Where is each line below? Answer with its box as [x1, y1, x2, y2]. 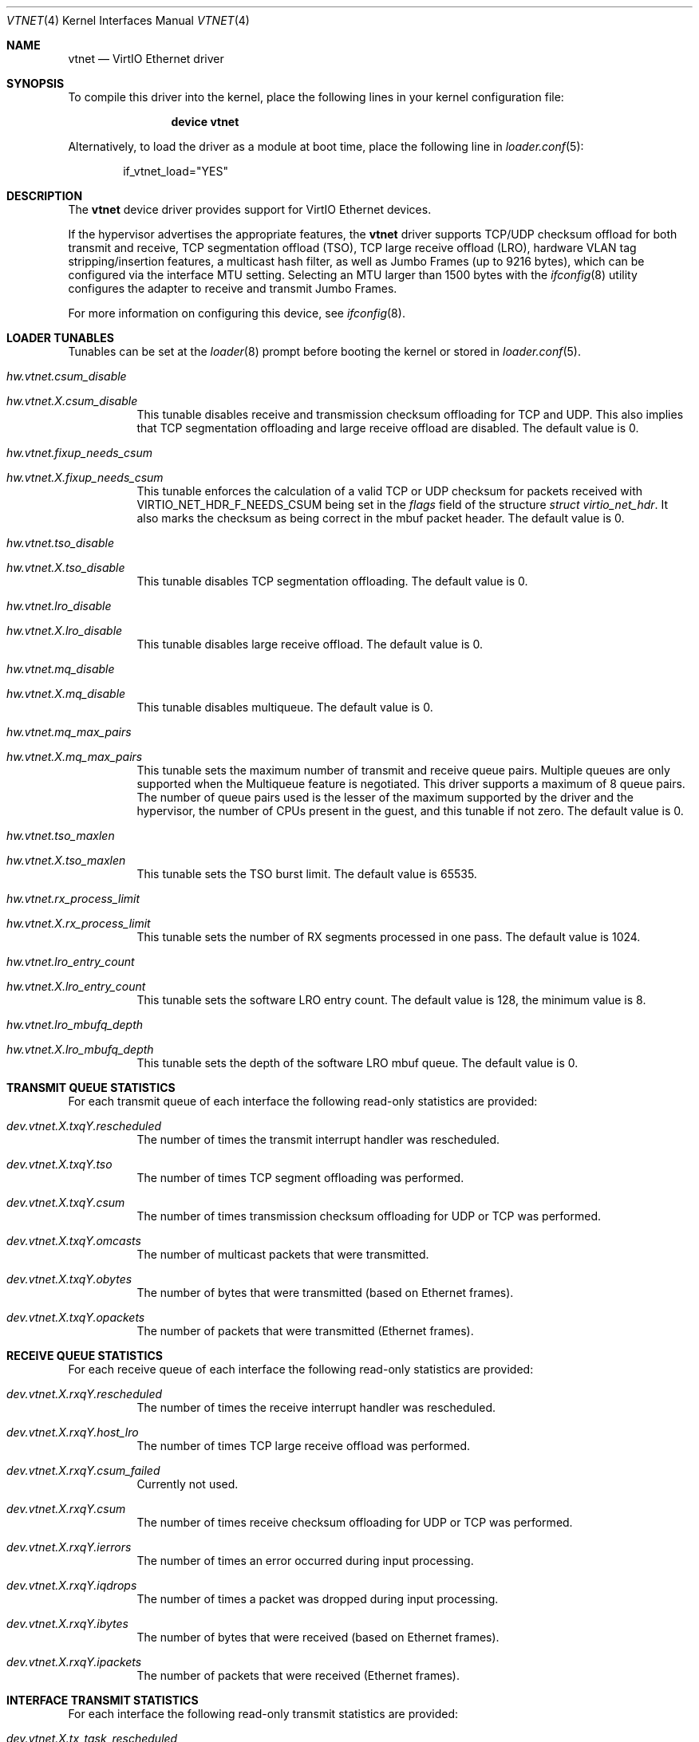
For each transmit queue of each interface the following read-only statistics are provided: [68, 1094, 538, 1108]
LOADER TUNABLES [6, 331, 114, 345]
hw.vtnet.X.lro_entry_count [6, 979, 146, 993]
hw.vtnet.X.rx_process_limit [6, 916, 151, 930]
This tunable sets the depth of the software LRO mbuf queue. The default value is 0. [136, 1056, 579, 1070]
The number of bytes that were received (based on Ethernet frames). [136, 1630, 500, 1644]
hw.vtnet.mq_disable [6, 662, 115, 676]
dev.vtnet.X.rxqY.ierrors [6, 1540, 132, 1554]
